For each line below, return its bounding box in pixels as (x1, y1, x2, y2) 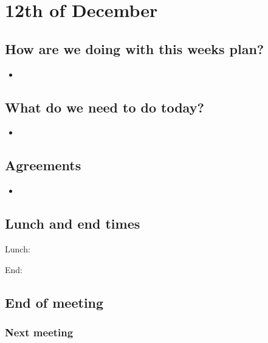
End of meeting (5, 293, 104, 311)
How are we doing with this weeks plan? (5, 39, 264, 58)
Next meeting (5, 324, 74, 339)
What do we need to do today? (5, 97, 204, 116)
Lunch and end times (5, 214, 140, 233)
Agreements (5, 156, 81, 175)
